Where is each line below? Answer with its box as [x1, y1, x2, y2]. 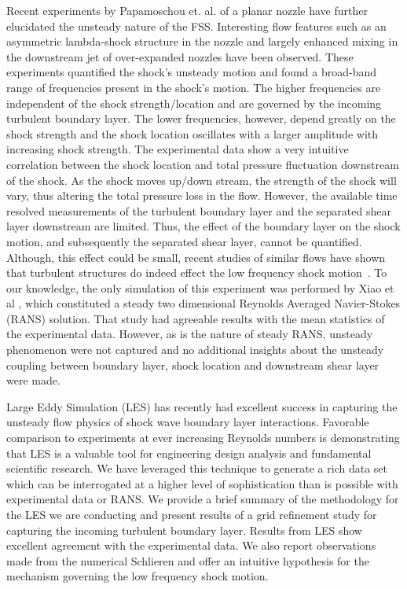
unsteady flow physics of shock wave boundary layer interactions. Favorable [6, 414, 369, 430]
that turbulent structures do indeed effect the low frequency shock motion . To [6, 264, 387, 281]
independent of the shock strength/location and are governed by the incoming [6, 94, 382, 111]
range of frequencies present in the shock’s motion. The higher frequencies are [6, 79, 381, 95]
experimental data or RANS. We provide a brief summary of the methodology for [6, 491, 399, 507]
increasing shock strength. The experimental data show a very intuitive [6, 141, 349, 157]
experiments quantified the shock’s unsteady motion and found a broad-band [6, 64, 377, 80]
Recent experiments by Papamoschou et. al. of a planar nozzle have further [6, 2, 368, 18]
